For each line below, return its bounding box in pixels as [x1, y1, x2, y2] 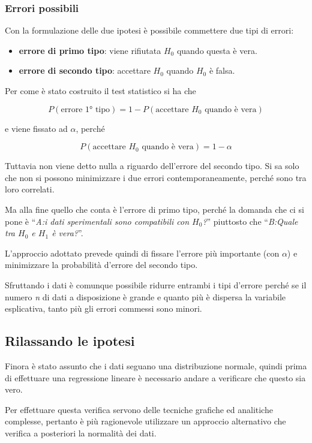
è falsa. [209, 64, 235, 77]
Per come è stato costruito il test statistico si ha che [5, 85, 196, 97]
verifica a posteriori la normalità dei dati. [5, 426, 157, 439]
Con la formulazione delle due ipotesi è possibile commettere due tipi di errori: [5, 24, 294, 37]
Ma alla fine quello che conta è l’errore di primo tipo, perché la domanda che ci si [5, 203, 304, 215]
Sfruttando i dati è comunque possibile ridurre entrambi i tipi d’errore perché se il [5, 278, 307, 291]
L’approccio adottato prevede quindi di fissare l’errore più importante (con [5, 246, 280, 259]
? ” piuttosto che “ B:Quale [202, 215, 298, 227]
